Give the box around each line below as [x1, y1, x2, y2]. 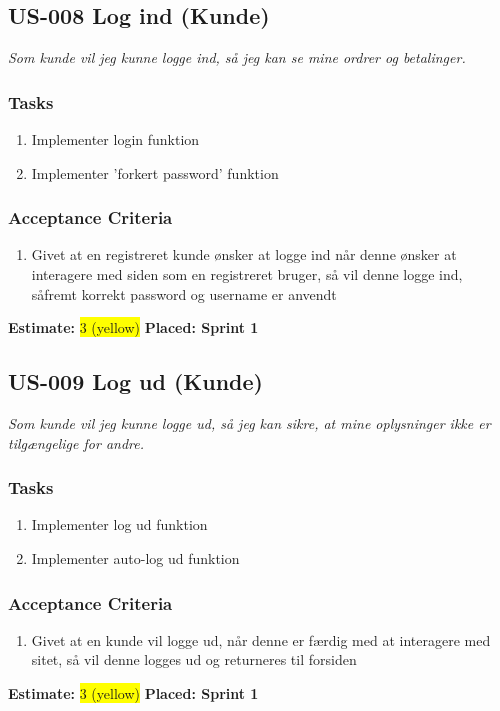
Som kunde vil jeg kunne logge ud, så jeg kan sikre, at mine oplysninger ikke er [8, 413, 491, 433]
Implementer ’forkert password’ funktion [31, 162, 279, 183]
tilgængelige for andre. [8, 432, 144, 453]
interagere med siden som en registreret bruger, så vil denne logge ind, [31, 264, 463, 285]
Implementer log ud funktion [31, 514, 208, 535]
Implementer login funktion [31, 129, 200, 150]
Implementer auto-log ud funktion [31, 548, 240, 568]
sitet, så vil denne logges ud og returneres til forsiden [31, 649, 357, 670]
